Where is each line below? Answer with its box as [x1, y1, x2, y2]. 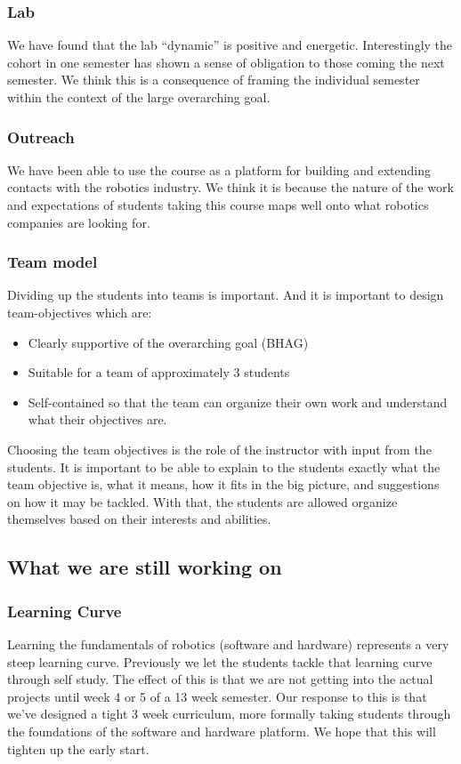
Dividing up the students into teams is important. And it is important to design [7, 285, 444, 304]
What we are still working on [7, 553, 282, 581]
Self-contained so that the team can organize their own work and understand [28, 392, 448, 411]
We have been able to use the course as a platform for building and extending [7, 160, 431, 179]
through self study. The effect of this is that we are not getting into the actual [7, 670, 433, 688]
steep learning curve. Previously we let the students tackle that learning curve [7, 652, 433, 671]
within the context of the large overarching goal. [7, 88, 271, 106]
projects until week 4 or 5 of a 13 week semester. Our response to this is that [7, 687, 427, 705]
